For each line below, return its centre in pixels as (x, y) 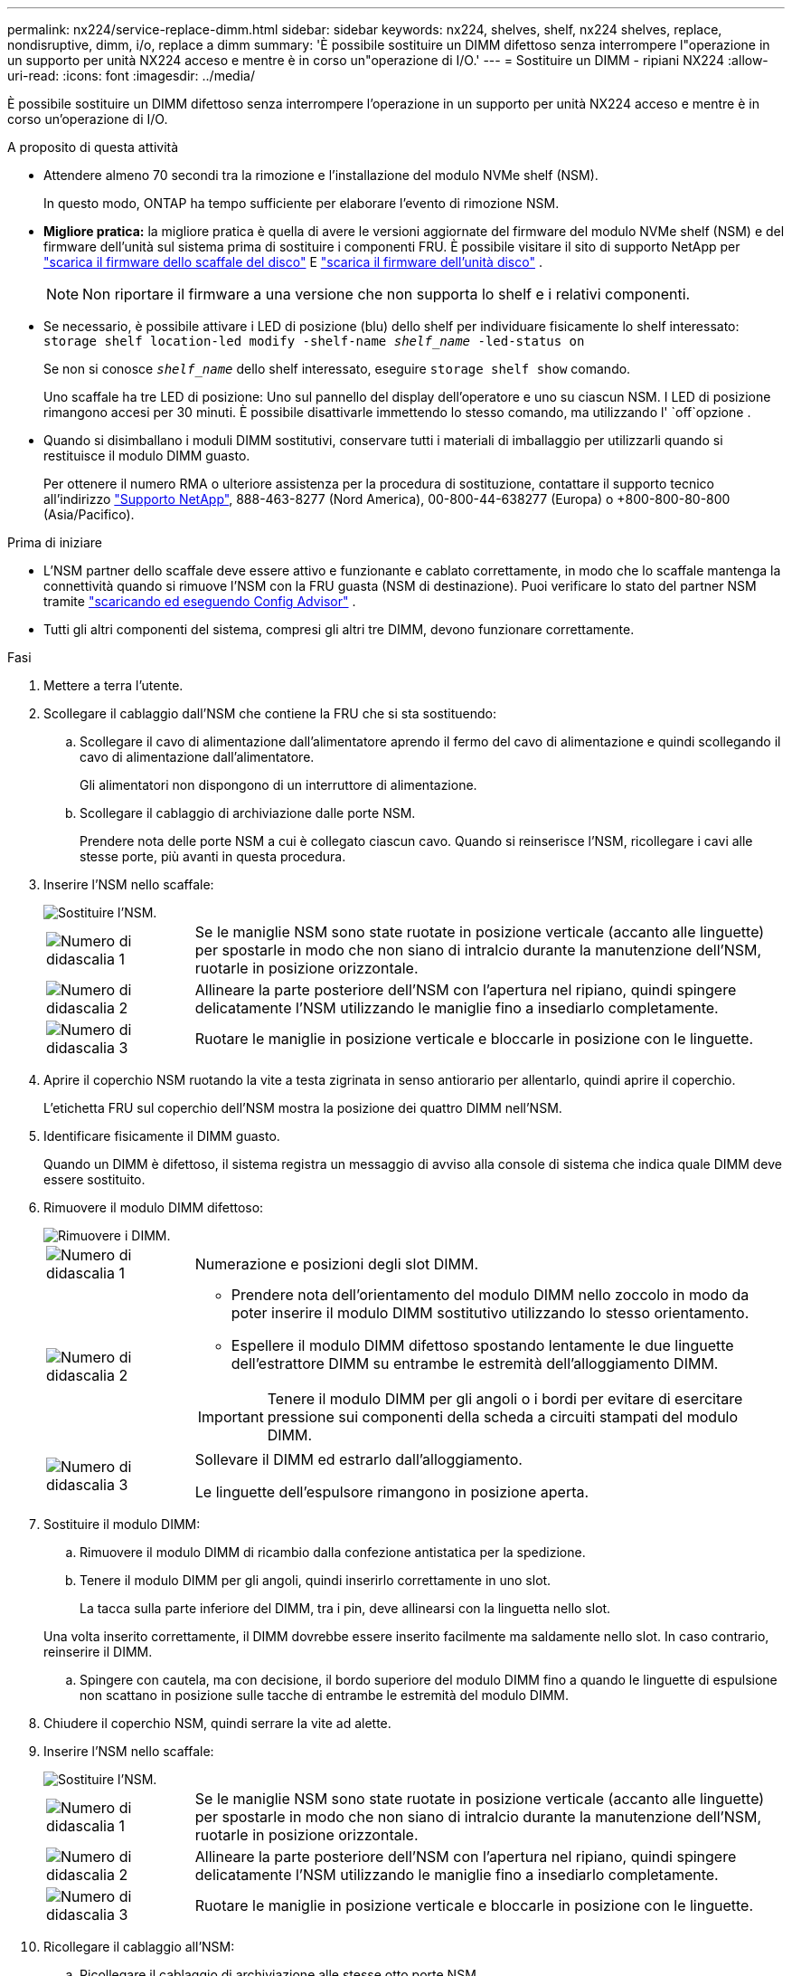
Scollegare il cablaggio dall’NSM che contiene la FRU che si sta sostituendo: (270, 713)
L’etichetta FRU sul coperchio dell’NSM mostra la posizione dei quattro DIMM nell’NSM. (303, 1108)
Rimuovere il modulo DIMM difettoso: (154, 1207)
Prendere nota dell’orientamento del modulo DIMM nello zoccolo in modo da (490, 1295)
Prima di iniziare (55, 542)
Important (231, 1417)
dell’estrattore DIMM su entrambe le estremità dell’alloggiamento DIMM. (475, 1363)
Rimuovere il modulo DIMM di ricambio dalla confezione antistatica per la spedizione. (333, 1552)
